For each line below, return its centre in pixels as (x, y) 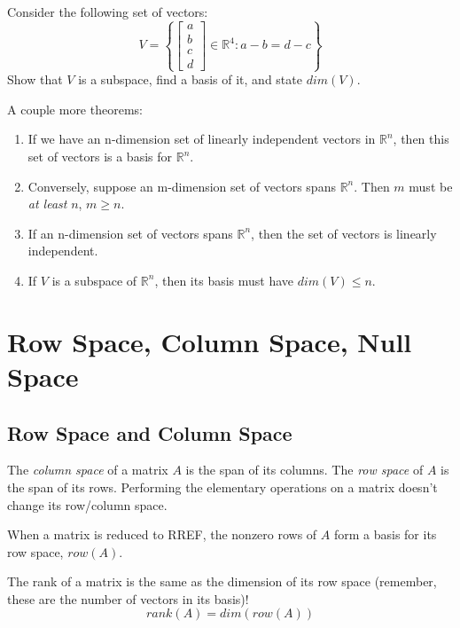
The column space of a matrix (88, 470)
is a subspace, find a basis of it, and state (190, 79)
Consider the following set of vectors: (108, 12)
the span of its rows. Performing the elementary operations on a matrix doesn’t (222, 487)
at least (47, 204)
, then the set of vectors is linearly (344, 233)
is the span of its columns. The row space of (304, 470)
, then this (421, 139)
